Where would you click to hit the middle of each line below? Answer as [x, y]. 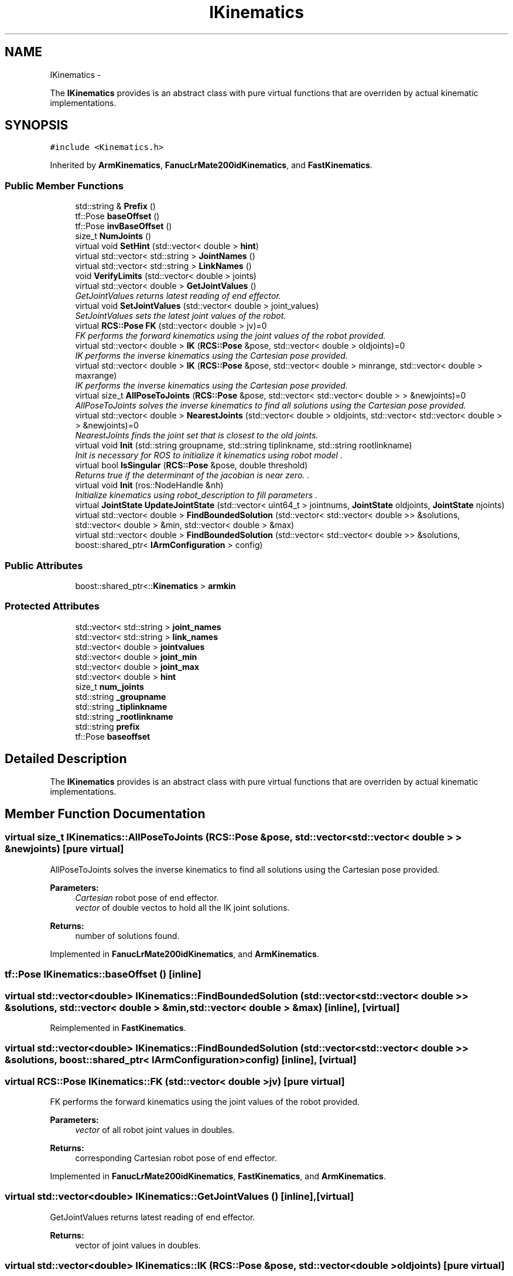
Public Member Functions [64, 186]
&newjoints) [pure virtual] [64, 849]
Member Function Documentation [105, 814]
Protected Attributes [52, 606]
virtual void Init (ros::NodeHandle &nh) [149, 485]
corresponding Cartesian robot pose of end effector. [176, 1158]
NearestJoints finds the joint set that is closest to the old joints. [197, 435]
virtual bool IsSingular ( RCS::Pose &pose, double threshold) [191, 465]
